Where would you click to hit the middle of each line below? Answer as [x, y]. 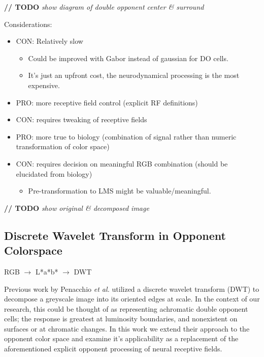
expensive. [44, 85]
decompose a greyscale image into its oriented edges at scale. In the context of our [132, 299]
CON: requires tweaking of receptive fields [81, 119]
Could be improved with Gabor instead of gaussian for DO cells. [128, 58]
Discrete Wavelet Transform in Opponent [115, 235]
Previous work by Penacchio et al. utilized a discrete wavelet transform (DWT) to [132, 289]
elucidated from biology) [54, 173]
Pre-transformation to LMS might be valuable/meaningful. [120, 191]
